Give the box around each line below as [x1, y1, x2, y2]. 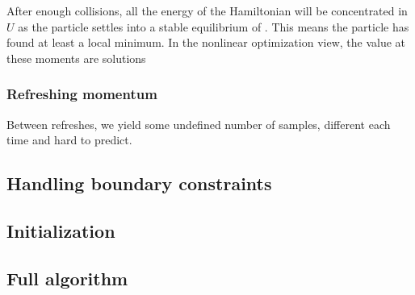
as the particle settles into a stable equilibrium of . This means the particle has [18, 18, 409, 35]
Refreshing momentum [6, 84, 157, 104]
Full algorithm [6, 265, 128, 290]
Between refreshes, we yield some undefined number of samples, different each [6, 115, 391, 132]
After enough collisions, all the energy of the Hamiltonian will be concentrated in [6, 2, 408, 19]
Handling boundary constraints [6, 171, 272, 196]
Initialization [6, 218, 115, 243]
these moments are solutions [6, 49, 146, 66]
